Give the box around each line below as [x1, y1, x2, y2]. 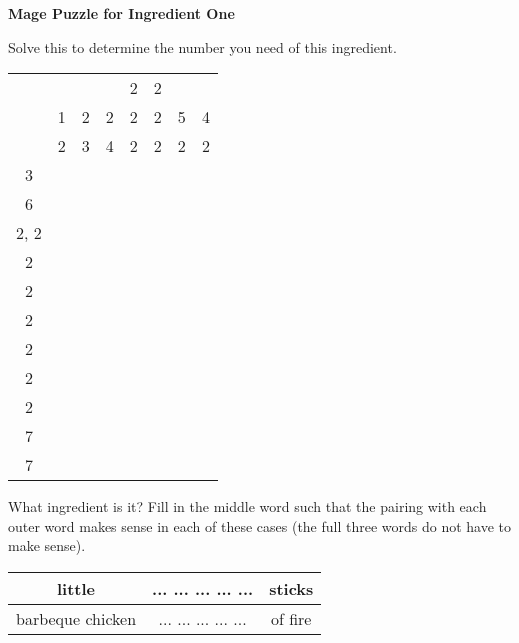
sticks [269, 576, 314, 600]
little [57, 576, 96, 600]
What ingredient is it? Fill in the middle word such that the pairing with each [8, 496, 487, 517]
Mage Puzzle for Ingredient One [8, 3, 235, 23]
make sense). [8, 535, 86, 556]
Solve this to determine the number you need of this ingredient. [8, 36, 397, 57]
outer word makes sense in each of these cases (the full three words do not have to [8, 515, 512, 536]
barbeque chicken [16, 606, 137, 630]
